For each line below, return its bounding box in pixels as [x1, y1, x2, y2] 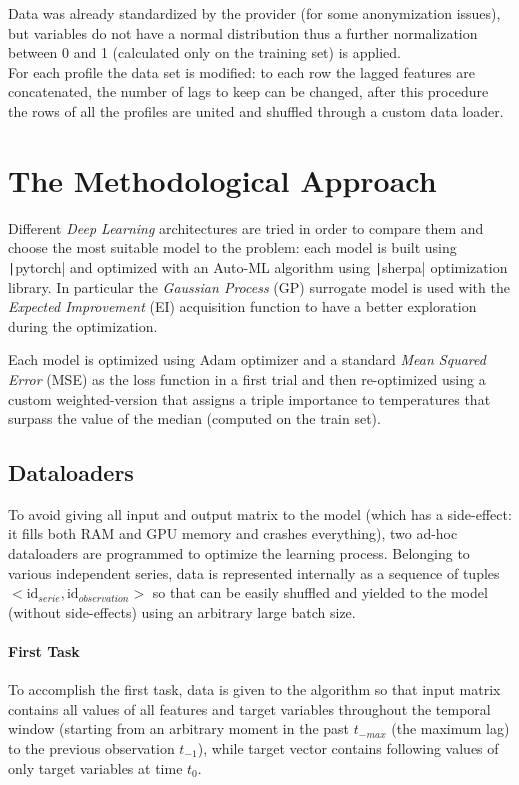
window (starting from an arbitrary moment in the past [8, 718, 350, 739]
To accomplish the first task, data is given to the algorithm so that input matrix [8, 679, 501, 700]
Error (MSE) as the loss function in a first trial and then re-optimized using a [8, 368, 486, 389]
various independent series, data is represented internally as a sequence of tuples [8, 562, 500, 583]
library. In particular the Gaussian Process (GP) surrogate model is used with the [8, 276, 510, 297]
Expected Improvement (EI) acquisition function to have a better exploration [8, 296, 477, 317]
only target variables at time [8, 757, 183, 778]
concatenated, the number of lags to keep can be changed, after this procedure [8, 81, 489, 102]
